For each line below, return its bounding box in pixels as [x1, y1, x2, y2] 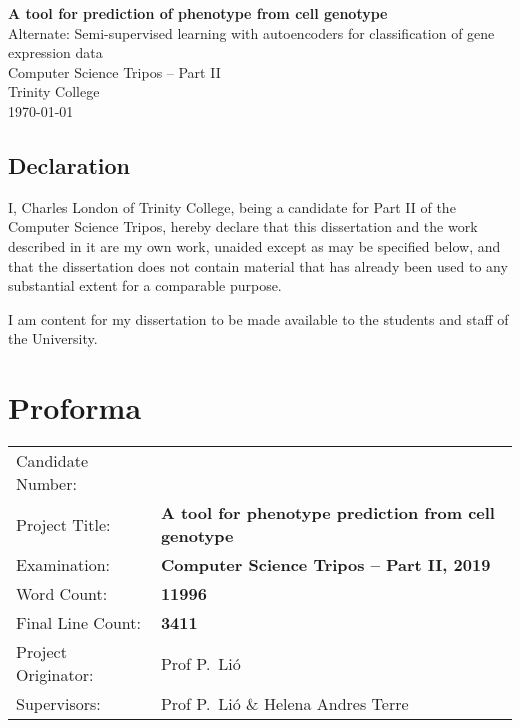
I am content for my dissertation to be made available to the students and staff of [8, 308, 509, 329]
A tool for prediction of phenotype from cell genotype [8, 3, 388, 23]
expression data [8, 42, 103, 63]
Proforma [8, 387, 142, 428]
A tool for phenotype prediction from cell [160, 501, 495, 525]
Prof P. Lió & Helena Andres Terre [160, 692, 409, 716]
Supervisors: [16, 692, 101, 716]
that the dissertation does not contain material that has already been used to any [8, 255, 508, 276]
